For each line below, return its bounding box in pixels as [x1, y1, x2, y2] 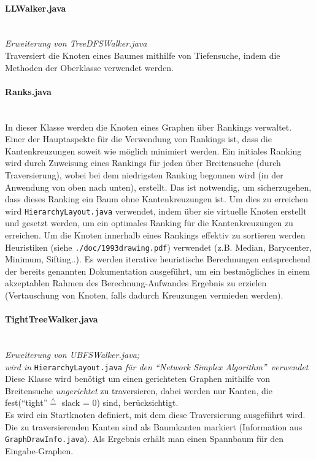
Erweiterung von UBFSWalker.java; [5, 348, 140, 360]
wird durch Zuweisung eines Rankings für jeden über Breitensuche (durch [5, 156, 281, 169]
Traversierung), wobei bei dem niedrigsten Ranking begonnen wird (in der [5, 168, 283, 181]
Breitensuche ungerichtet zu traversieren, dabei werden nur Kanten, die [5, 384, 272, 397]
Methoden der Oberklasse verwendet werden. [5, 61, 174, 74]
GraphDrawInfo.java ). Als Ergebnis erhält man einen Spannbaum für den [5, 432, 284, 445]
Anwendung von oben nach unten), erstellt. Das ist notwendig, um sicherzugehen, [5, 180, 312, 193]
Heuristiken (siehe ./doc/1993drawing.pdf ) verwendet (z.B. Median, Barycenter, [5, 240, 312, 253]
